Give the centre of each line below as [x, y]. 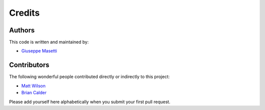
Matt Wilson [34, 85]
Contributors [29, 65]
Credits [25, 13]
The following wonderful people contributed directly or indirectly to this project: [90, 77]
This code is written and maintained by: [49, 42]
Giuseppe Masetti [39, 51]
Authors [22, 30]
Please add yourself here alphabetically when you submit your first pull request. [90, 102]
